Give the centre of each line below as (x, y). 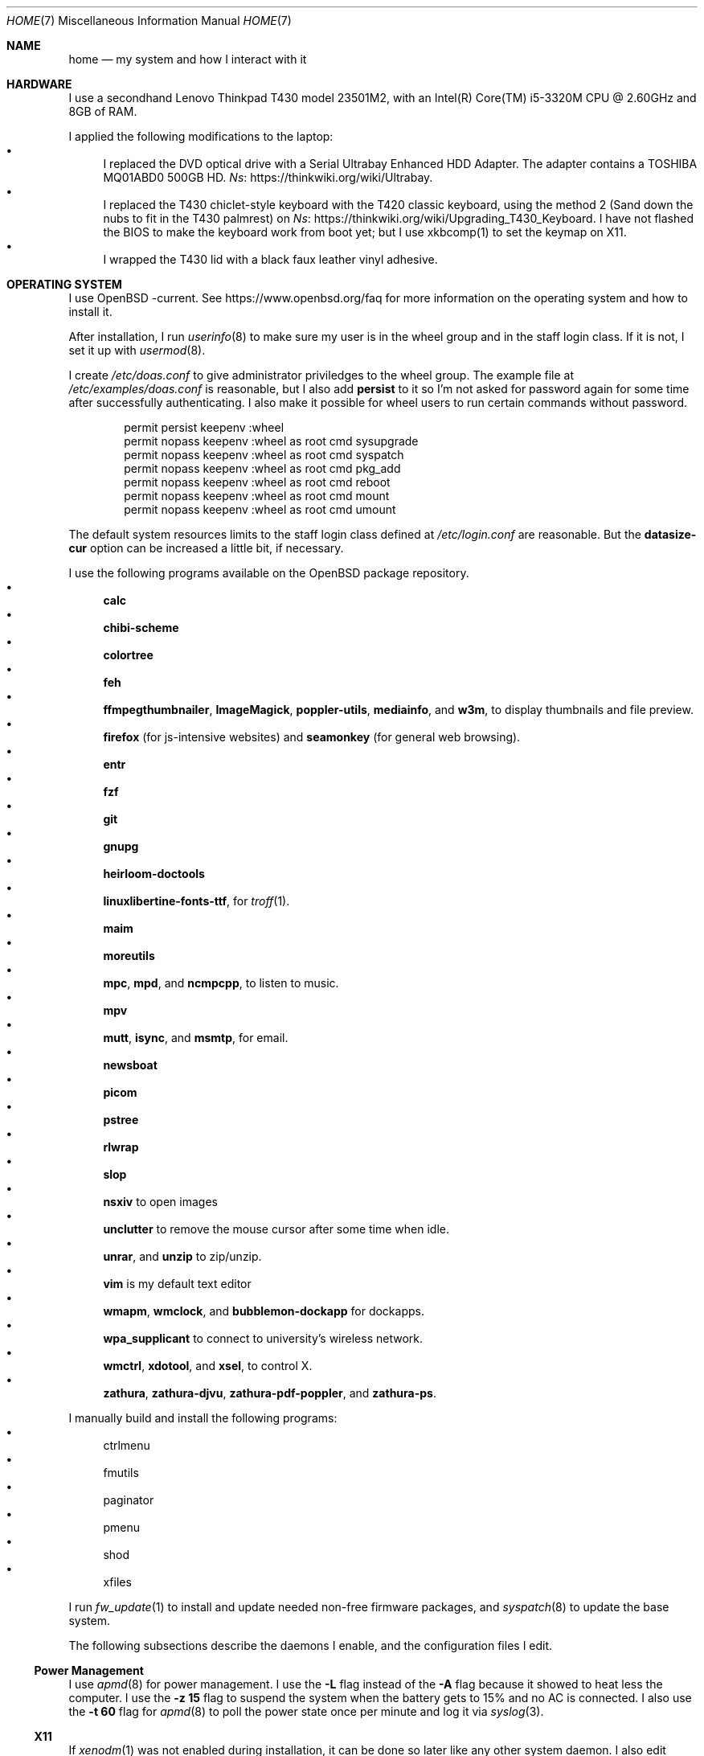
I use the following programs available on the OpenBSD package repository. (269, 573)
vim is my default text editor (177, 1284)
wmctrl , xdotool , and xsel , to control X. (208, 1366)
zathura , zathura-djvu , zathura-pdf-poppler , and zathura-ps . (270, 1393)
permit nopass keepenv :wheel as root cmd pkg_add (262, 468)
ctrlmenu (127, 1445)
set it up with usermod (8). (137, 350)
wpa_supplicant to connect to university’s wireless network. (263, 1338)
